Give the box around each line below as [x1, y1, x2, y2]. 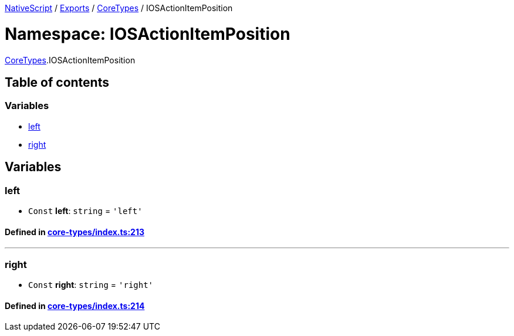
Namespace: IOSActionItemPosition [5, 23, 290, 44]
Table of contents [5, 74, 109, 90]
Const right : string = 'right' [28, 279, 154, 290]
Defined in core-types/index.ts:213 [5, 226, 144, 237]
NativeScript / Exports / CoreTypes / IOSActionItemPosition [5, 3, 233, 13]
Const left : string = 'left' [28, 205, 143, 216]
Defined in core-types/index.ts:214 [5, 300, 145, 311]
